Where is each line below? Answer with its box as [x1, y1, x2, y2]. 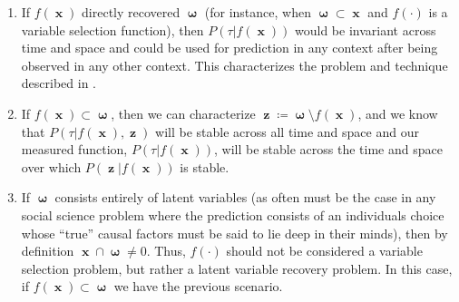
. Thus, [146, 241, 186, 260]
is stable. [180, 157, 229, 176]
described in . [21, 73, 96, 93]
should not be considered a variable [226, 241, 423, 260]
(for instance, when [204, 3, 311, 21]
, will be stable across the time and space [213, 140, 443, 159]
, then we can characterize [111, 103, 256, 122]
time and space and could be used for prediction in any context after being [21, 38, 438, 57]
